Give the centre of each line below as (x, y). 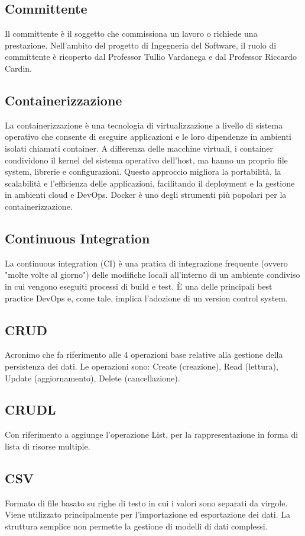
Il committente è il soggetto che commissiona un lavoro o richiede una (131, 33)
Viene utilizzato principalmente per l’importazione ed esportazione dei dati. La (148, 514)
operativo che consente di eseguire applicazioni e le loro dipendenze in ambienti (148, 137)
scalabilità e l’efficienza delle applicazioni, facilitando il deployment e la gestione (150, 183)
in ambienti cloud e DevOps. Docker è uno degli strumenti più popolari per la (146, 195)
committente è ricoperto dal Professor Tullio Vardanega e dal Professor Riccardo (151, 57)
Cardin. (18, 68)
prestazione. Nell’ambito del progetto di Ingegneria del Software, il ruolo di (141, 45)
